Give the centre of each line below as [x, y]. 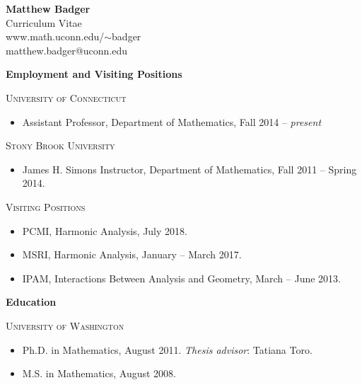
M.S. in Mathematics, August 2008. [99, 373]
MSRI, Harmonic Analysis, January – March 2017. [132, 254]
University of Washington [65, 325]
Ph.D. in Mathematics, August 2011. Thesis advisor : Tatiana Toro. [167, 349]
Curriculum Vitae [44, 22]
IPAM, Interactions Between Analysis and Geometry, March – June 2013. [181, 278]
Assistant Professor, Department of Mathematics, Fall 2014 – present [172, 121]
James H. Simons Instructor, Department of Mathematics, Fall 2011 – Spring [189, 169]
